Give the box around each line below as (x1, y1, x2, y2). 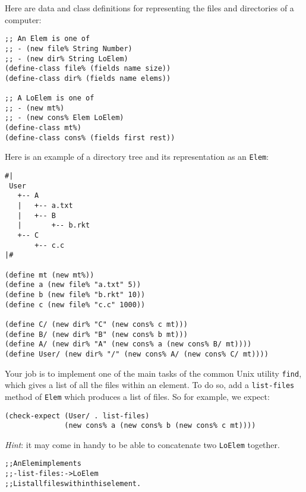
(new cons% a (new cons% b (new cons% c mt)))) (64, 421, 256, 430)
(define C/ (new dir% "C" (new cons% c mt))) (5, 320, 188, 329)
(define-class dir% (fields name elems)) (5, 74, 171, 83)
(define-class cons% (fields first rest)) (5, 133, 175, 142)
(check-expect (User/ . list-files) (5, 411, 150, 420)
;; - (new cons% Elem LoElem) (5, 113, 124, 122)
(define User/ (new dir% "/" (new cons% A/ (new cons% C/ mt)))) (5, 349, 269, 358)
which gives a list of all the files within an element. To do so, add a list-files (5, 379, 295, 391)
